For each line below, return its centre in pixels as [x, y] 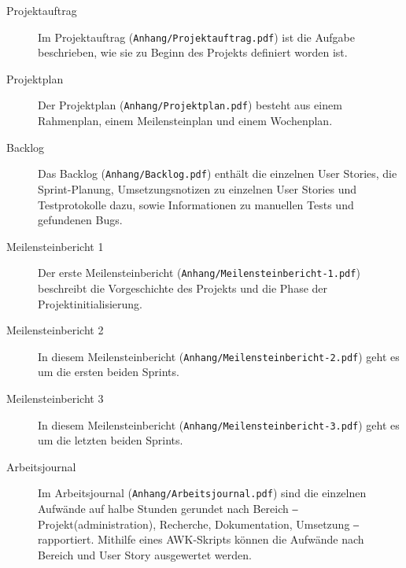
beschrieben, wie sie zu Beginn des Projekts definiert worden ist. [193, 52]
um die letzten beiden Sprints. [111, 440]
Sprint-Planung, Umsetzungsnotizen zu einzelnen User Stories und [197, 188]
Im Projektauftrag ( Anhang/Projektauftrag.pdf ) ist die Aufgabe [196, 37]
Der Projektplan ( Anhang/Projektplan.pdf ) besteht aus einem [190, 105]
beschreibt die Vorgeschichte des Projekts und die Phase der [183, 288]
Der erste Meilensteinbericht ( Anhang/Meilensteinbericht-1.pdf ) [199, 273]
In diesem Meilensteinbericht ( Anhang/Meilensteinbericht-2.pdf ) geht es [219, 356]
